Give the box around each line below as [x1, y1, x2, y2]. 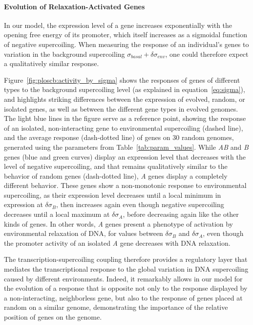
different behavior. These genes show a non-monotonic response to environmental [4, 180, 247, 190]
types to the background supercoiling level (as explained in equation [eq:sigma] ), [4, 84, 245, 94]
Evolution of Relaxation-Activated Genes [4, 1, 145, 11]
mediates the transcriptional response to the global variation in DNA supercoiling [4, 264, 249, 274]
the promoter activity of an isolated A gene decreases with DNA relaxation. [4, 237, 231, 248]
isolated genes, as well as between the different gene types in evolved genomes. [4, 103, 238, 114]
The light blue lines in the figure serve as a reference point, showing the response [4, 113, 246, 123]
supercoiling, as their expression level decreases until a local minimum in [4, 189, 221, 200]
